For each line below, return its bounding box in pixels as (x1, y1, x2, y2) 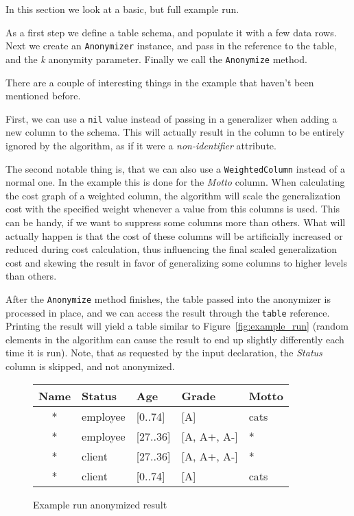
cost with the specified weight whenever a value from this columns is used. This (5, 201, 340, 216)
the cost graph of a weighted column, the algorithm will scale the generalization (5, 188, 341, 202)
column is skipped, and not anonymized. (5, 359, 175, 373)
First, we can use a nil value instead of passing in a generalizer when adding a (5, 111, 338, 125)
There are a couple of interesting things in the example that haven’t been (5, 75, 314, 89)
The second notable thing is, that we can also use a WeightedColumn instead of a (5, 161, 345, 175)
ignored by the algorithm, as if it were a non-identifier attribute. (5, 138, 276, 152)
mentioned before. (5, 88, 81, 103)
